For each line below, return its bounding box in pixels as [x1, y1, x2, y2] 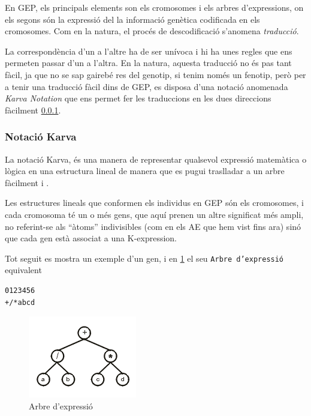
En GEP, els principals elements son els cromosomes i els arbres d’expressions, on [5, 1, 304, 13]
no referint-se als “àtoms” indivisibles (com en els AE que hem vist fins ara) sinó [5, 220, 301, 232]
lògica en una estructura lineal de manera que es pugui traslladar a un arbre [5, 164, 285, 177]
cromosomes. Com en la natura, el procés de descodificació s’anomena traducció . [5, 25, 299, 37]
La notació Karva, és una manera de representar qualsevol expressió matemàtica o [5, 152, 307, 165]
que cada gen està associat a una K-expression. [5, 232, 177, 244]
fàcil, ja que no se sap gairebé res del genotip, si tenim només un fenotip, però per [5, 68, 306, 80]
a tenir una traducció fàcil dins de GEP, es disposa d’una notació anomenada [5, 80, 288, 92]
